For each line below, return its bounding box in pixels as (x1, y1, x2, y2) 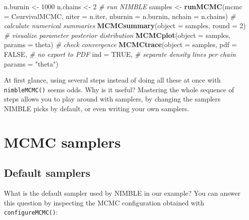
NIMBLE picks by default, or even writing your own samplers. (4, 103, 189, 113)
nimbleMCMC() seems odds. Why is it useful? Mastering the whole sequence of (4, 84, 234, 94)
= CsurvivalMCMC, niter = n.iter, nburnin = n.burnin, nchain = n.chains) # (4, 11, 236, 21)
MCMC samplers (4, 132, 121, 152)
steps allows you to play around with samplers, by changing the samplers (4, 94, 221, 104)
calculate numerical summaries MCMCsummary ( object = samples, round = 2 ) (4, 20, 246, 31)
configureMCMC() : (4, 207, 58, 217)
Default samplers (4, 165, 91, 180)
